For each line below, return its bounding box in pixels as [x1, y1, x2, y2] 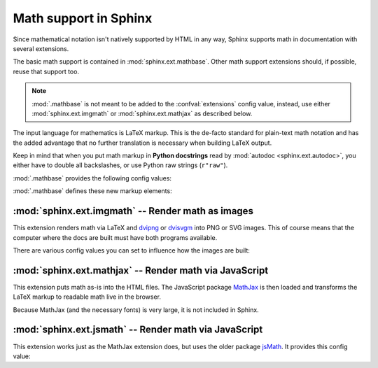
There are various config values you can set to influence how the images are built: [13, 246, 250, 255]
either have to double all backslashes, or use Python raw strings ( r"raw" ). [13, 161, 228, 169]
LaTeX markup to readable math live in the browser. [13, 292, 161, 301]
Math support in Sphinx [13, 10, 153, 26]
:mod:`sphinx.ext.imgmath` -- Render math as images [13, 205, 253, 217]
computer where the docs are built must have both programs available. [13, 233, 218, 241]
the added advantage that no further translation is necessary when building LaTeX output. [13, 139, 272, 147]
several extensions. [13, 44, 69, 52]
